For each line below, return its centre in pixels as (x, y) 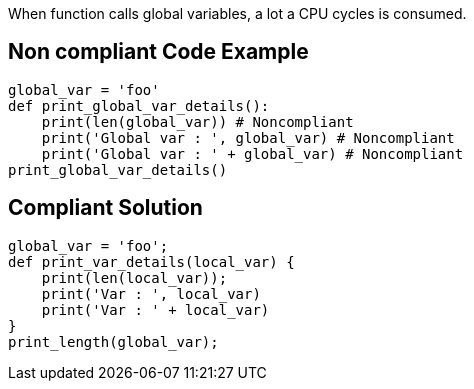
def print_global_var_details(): (139, 105)
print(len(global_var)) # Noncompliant (197, 121)
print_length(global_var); (113, 341)
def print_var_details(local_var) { (151, 261)
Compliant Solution (105, 208)
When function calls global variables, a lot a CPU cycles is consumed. (237, 13)
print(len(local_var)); (134, 277)
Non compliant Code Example (158, 52)
